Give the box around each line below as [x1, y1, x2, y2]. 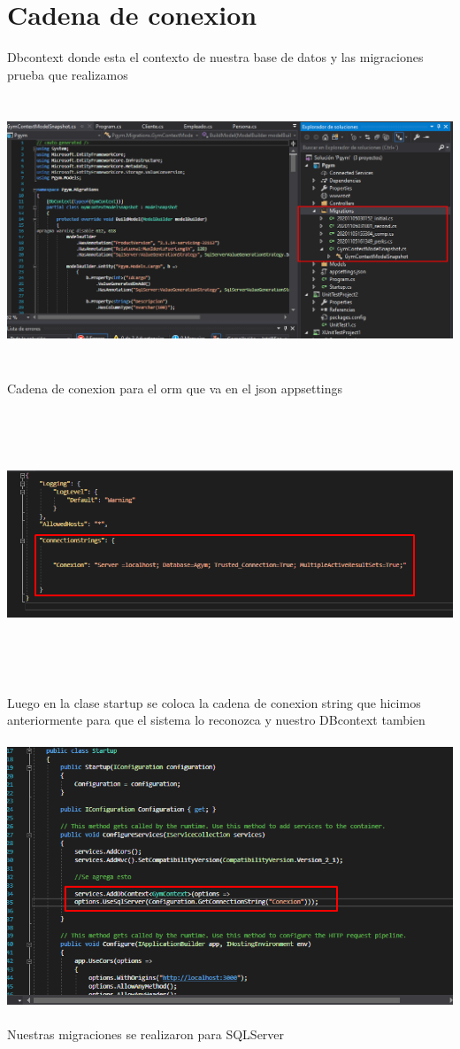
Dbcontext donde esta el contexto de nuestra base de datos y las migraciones [7, 48, 424, 66]
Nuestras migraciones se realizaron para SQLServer [7, 1024, 285, 1043]
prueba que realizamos [7, 65, 128, 83]
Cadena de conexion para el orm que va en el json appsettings [7, 379, 343, 398]
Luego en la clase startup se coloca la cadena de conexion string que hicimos [7, 693, 421, 711]
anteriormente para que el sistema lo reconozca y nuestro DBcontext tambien [7, 711, 425, 729]
